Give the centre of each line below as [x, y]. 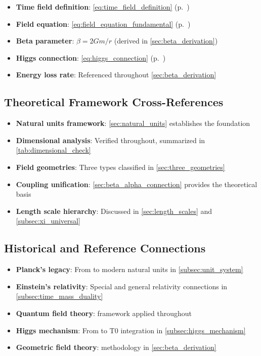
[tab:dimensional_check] [53, 150]
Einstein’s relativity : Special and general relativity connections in [122, 286]
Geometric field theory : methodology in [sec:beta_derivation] [116, 347]
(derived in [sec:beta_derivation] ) [166, 41]
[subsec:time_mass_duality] [59, 296]
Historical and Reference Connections [105, 248]
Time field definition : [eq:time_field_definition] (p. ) [103, 7]
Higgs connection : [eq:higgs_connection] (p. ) [91, 57]
